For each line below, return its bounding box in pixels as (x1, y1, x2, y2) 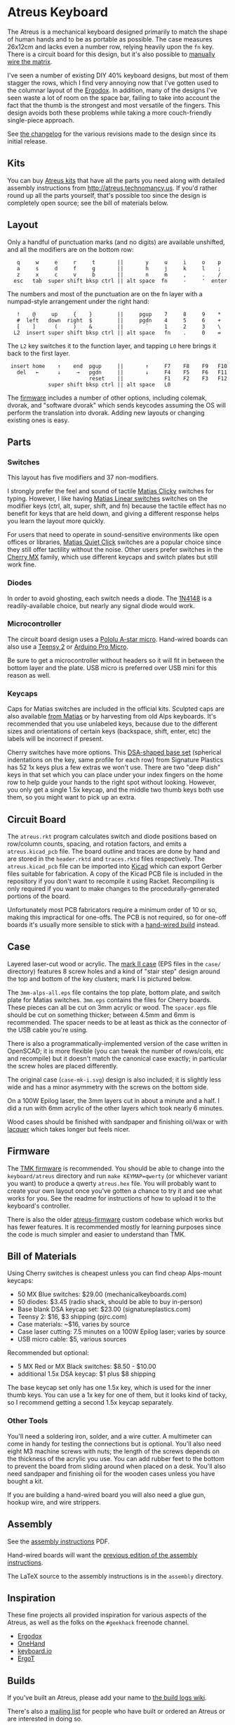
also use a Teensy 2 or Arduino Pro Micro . (7, 642, 128, 651)
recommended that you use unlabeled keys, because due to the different (7, 719, 217, 728)
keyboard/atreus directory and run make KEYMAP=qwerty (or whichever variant (7, 1171, 228, 1180)
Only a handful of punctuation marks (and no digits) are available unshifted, (7, 237, 226, 246)
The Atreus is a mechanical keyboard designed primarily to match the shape (7, 27, 228, 36)
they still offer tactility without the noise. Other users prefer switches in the (7, 545, 223, 554)
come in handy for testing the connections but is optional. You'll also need (7, 1439, 222, 1448)
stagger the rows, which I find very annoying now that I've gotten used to (7, 78, 219, 87)
